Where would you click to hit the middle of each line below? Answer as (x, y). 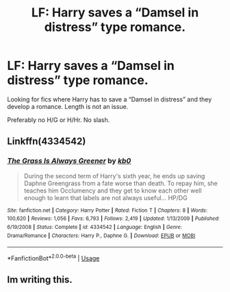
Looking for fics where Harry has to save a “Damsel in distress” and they (110, 99)
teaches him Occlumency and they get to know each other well (113, 191)
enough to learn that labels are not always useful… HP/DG (106, 197)
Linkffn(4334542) (47, 142)
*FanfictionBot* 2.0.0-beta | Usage (53, 257)
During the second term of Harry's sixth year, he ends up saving (114, 175)
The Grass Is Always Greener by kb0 (69, 161)
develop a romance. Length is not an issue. (68, 106)
